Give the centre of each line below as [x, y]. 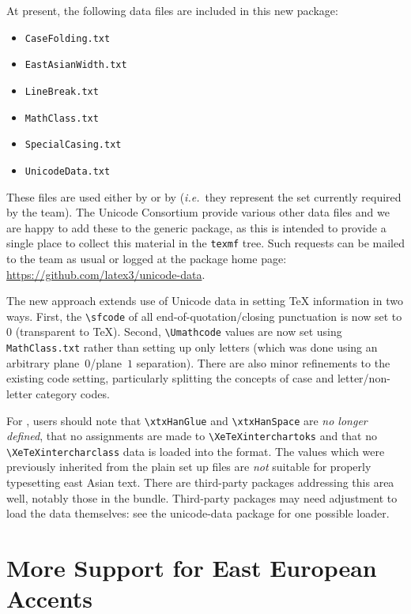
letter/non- [364, 378]
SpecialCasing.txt [73, 145]
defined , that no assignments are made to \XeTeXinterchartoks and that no [192, 436]
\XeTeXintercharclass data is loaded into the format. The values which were [196, 451]
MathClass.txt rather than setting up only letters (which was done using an [192, 347]
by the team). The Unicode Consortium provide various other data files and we [198, 212]
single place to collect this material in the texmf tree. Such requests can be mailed [206, 243]
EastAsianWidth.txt [76, 65]
